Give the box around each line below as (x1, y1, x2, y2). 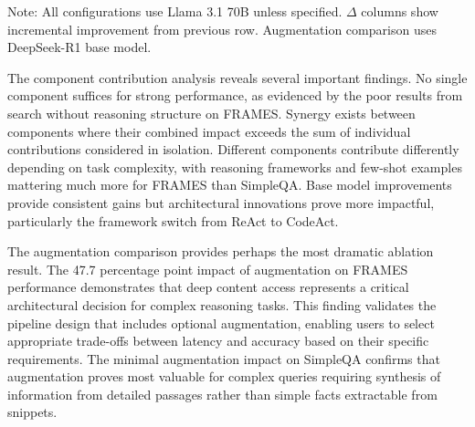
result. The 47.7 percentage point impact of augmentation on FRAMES (7, 259, 408, 278)
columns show (361, 2, 438, 20)
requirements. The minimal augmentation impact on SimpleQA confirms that (7, 349, 440, 368)
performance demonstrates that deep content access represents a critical (7, 277, 409, 297)
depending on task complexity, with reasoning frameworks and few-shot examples (7, 157, 462, 176)
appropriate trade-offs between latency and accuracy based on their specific (7, 331, 429, 350)
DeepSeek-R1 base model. (7, 37, 152, 57)
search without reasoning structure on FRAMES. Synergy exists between (7, 103, 416, 122)
